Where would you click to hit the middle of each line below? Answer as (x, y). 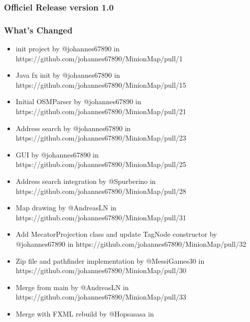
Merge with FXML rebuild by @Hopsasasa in (85, 313)
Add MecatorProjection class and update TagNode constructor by (116, 234)
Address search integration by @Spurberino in (86, 181)
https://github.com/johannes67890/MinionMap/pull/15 (101, 84)
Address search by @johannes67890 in (73, 128)
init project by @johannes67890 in (68, 49)
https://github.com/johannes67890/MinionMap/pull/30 (101, 270)
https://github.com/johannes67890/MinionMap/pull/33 (101, 297)
